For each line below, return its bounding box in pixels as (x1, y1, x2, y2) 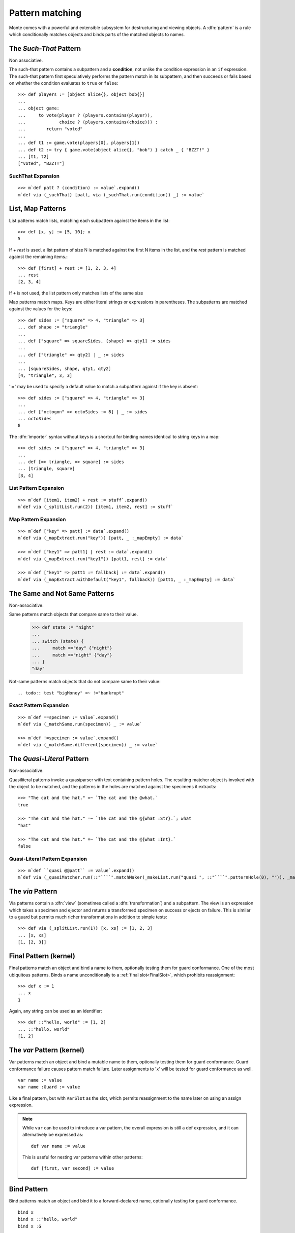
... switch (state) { (31, 638, 84, 644)
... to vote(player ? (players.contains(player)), (18, 112, 153, 118)
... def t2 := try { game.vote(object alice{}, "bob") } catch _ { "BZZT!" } (18, 147, 210, 152)
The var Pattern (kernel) (9, 1046, 85, 1054)
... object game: (18, 106, 59, 111)
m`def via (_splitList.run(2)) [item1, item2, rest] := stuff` (18, 504, 174, 510)
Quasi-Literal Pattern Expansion (9, 855, 87, 862)
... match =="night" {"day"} (31, 652, 113, 658)
